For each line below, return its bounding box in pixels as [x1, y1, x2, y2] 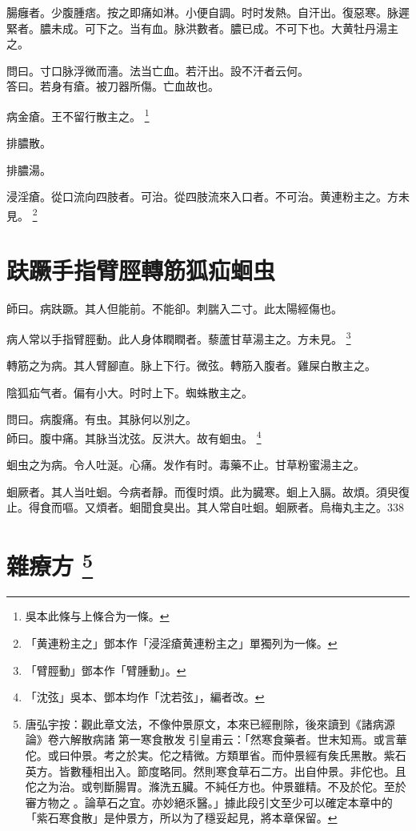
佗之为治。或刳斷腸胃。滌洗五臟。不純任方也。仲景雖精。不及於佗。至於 [25, 778, 406, 795]
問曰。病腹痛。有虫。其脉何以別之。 [6, 411, 197, 428]
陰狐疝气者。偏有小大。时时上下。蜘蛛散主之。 [6, 383, 253, 400]
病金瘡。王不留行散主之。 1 [6, 105, 150, 124]
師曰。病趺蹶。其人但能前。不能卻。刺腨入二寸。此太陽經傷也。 [6, 300, 342, 317]
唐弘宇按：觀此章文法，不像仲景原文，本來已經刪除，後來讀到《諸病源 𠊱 [25, 715, 398, 732]
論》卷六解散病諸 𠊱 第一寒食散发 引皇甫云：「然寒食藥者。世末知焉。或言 [25, 731, 396, 748]
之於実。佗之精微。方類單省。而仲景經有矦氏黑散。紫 [114, 747, 395, 764]
